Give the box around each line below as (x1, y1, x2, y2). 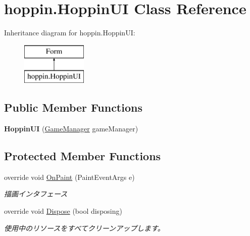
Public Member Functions (4, 100, 142, 115)
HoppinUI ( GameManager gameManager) (4, 123, 138, 134)
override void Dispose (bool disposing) (4, 206, 122, 216)
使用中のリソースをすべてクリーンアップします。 (4, 222, 165, 233)
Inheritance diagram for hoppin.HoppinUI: (4, 27, 135, 38)
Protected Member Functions (4, 148, 161, 164)
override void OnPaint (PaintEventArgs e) (4, 171, 135, 182)
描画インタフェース (4, 188, 68, 199)
